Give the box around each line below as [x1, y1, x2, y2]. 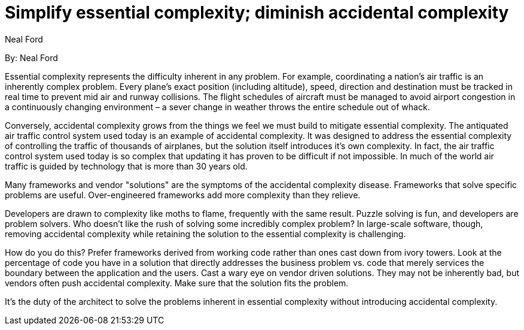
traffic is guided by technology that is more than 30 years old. [5, 161, 248, 171]
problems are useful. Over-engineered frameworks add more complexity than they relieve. [5, 189, 361, 200]
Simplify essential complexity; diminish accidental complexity [5, 2, 509, 23]
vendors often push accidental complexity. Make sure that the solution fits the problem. [5, 277, 349, 288]
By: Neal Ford [5, 52, 58, 63]
